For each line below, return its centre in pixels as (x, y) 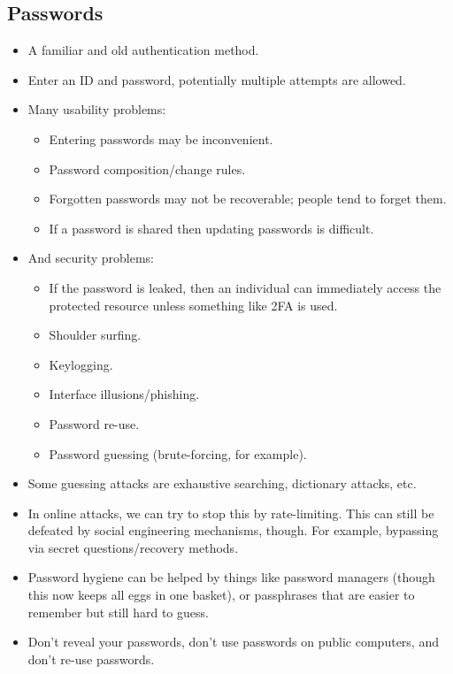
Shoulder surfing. (95, 335)
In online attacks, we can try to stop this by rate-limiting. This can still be (231, 513)
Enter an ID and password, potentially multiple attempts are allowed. (217, 79)
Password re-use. (94, 423)
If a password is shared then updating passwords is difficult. (211, 228)
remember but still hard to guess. (118, 612)
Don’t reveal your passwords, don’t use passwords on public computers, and (233, 642)
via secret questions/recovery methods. (133, 547)
